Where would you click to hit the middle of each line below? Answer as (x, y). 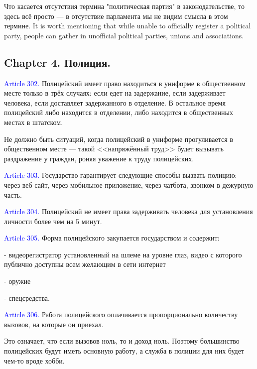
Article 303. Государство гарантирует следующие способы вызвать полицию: (121, 175)
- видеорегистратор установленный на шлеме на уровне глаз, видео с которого (123, 254)
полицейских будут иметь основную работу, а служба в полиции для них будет (124, 351)
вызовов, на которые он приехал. (54, 324)
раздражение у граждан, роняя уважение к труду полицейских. (99, 158)
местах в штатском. (34, 122)
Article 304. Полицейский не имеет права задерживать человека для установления (128, 211)
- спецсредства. (27, 298)
